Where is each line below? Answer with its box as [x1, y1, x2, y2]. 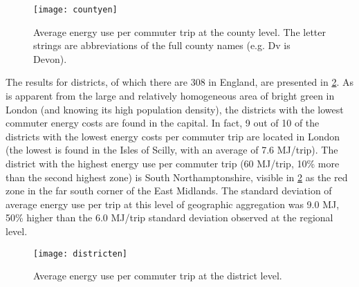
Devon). [33, 51, 67, 66]
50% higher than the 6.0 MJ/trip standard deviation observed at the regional [6, 210, 333, 225]
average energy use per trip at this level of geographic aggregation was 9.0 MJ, [6, 196, 340, 211]
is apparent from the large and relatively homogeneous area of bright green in [6, 89, 335, 103]
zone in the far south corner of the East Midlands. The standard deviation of [6, 183, 332, 198]
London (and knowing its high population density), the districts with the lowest [6, 102, 344, 116]
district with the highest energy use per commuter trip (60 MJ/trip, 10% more [6, 156, 340, 170]
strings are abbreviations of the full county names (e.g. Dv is [33, 38, 291, 53]
